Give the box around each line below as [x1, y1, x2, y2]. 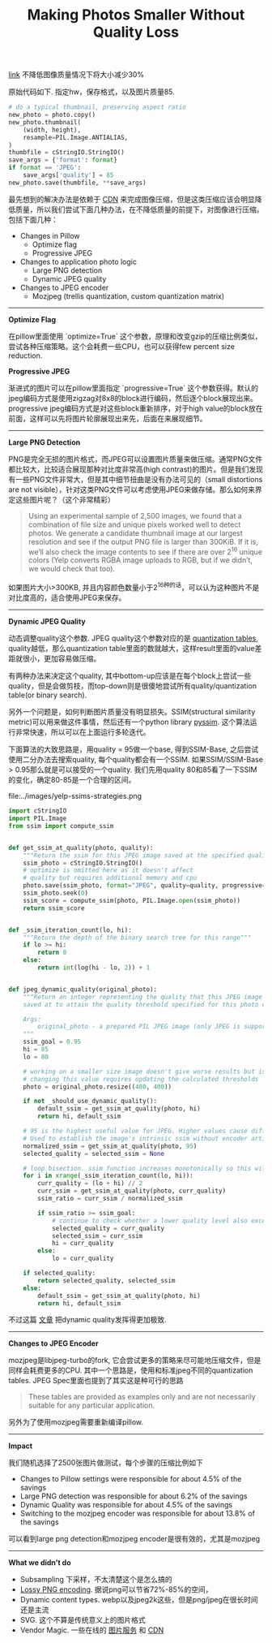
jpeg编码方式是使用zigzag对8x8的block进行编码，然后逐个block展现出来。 [8, 393, 257, 403]
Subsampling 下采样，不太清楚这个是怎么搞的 [19, 1575, 172, 1585]
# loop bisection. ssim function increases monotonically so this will [23, 1164, 270, 1172]
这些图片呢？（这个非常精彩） [15, 494, 115, 504]
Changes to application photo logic [19, 257, 138, 266]
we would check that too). [28, 564, 116, 574]
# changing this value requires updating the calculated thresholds [23, 1075, 259, 1083]
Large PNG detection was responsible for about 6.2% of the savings [19, 1491, 248, 1501]
